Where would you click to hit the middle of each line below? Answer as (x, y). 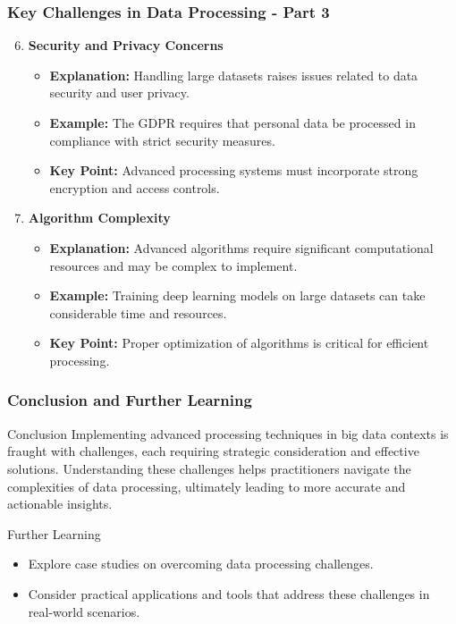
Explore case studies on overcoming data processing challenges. (201, 564)
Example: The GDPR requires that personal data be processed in (232, 122)
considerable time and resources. (138, 312)
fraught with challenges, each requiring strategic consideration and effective (213, 451)
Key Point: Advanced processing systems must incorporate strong (234, 170)
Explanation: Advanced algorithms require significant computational (241, 247)
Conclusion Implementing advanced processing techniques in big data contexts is (228, 433)
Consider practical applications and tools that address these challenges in (229, 593)
